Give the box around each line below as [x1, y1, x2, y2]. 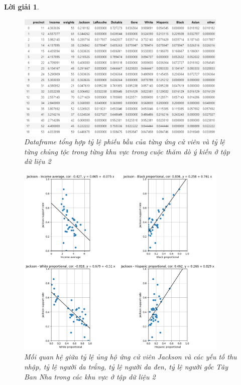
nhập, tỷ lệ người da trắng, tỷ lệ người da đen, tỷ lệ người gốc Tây [24, 361, 228, 372]
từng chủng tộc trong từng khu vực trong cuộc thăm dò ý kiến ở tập [24, 146, 230, 156]
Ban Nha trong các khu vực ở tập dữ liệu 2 [24, 371, 156, 381]
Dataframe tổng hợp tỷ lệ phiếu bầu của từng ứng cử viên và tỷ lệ [24, 136, 225, 146]
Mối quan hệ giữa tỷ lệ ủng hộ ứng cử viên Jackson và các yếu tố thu [24, 351, 237, 362]
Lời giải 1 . [4, 2, 39, 12]
